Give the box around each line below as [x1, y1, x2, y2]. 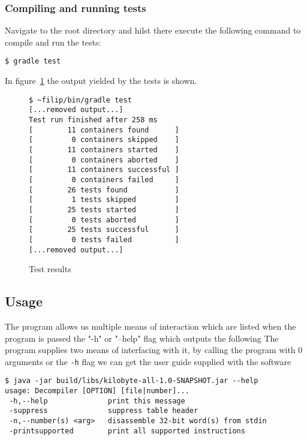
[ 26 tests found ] [29, 185, 179, 194]
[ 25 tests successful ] [29, 225, 179, 234]
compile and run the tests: [5, 35, 101, 48]
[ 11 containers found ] [29, 125, 179, 134]
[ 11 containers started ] [29, 145, 179, 154]
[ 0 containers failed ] [29, 175, 179, 184]
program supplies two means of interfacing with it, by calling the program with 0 [5, 343, 303, 356]
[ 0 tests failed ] [29, 235, 179, 244]
